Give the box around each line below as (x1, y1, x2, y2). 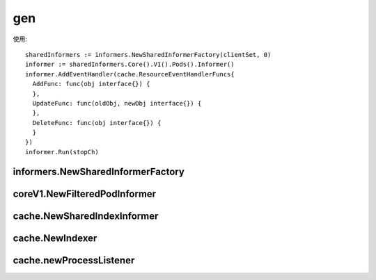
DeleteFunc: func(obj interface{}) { (32, 119, 162, 126)
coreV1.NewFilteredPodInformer (13, 188, 157, 199)
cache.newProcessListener (13, 254, 135, 266)
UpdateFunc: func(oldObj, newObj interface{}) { (32, 99, 202, 107)
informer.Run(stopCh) (25, 148, 99, 156)
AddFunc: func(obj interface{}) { (32, 80, 150, 88)
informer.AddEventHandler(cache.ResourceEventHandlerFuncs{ (25, 70, 235, 78)
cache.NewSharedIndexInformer (13, 210, 159, 222)
